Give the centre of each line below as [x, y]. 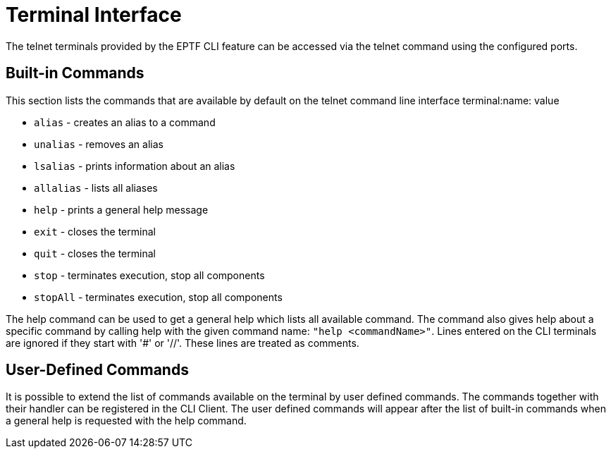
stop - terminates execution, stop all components [149, 275]
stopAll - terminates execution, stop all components [158, 297]
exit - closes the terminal [95, 231]
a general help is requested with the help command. [126, 421]
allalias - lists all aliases [96, 188]
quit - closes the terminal [95, 253]
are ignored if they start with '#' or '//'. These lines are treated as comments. [183, 343]
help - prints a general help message [121, 209]
